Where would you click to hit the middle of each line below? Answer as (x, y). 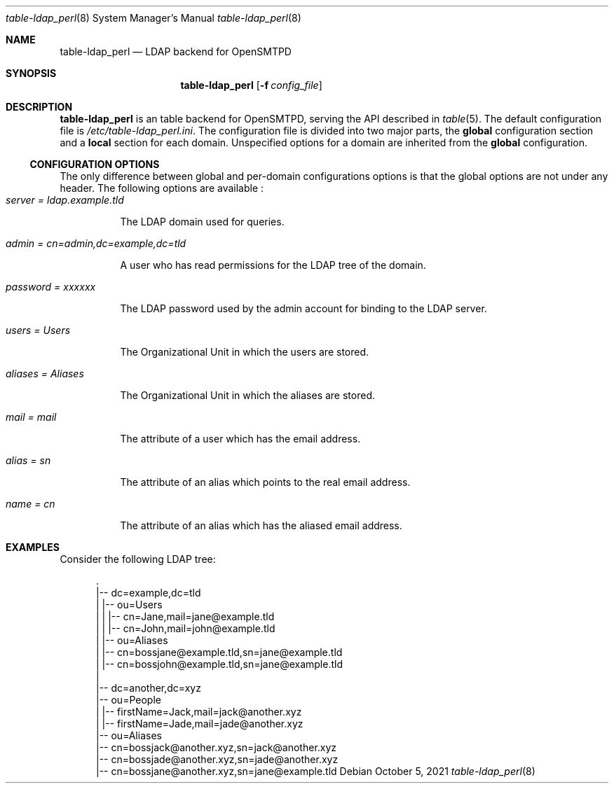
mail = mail (31, 417)
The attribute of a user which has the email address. (240, 439)
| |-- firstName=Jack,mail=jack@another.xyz (199, 712)
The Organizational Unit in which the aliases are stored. (247, 395)
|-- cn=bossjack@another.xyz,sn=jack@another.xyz (217, 747)
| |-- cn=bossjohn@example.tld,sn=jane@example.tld (219, 664)
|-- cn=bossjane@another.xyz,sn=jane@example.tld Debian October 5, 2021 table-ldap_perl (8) (316, 771)
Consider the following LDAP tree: (138, 559)
